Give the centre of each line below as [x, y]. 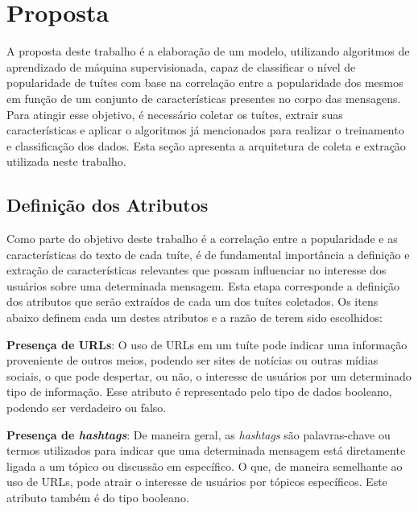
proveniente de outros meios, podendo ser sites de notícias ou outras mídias [192, 360]
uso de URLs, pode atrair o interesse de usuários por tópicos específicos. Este [197, 482]
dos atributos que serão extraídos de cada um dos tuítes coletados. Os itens [192, 301]
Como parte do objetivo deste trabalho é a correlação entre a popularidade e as [202, 239]
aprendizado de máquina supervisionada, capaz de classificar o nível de [181, 66]
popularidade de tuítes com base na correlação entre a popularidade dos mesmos [205, 82]
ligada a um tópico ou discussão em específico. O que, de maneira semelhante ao [205, 466]
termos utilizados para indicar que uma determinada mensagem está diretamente [206, 450]
